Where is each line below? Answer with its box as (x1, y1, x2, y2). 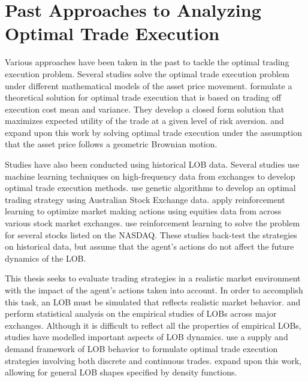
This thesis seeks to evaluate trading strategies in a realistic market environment (5, 272, 301, 284)
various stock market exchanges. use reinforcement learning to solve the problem (5, 217, 300, 229)
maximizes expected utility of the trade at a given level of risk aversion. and (5, 114, 284, 127)
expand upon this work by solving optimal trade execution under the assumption (5, 126, 302, 138)
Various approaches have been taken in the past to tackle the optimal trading (5, 56, 289, 68)
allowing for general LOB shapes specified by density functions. (5, 366, 237, 378)
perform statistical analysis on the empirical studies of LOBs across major (5, 307, 277, 320)
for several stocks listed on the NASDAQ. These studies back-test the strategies (5, 228, 297, 241)
